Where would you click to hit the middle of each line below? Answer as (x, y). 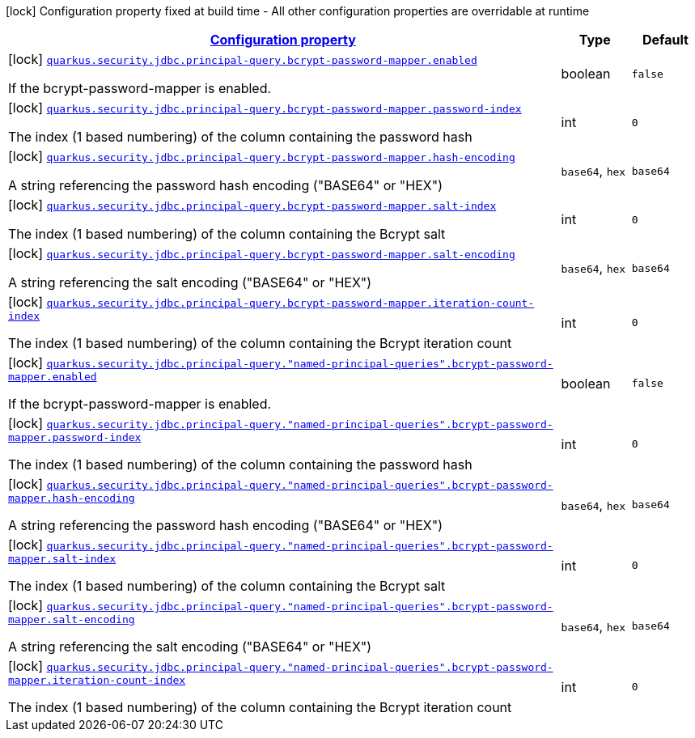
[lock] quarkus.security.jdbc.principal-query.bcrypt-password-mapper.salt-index (252, 205)
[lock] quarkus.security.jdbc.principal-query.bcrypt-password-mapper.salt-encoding (262, 253)
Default (665, 40)
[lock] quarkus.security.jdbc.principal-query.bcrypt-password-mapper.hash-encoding (262, 156)
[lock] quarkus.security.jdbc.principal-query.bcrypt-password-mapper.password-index (265, 108)
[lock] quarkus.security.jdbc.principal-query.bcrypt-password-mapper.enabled (243, 59)
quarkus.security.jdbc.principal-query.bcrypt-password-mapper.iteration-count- (290, 303)
